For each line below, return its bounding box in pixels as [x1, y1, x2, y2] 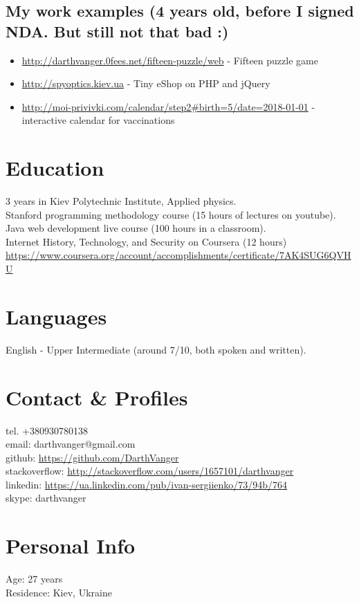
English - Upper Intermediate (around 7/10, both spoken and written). [6, 342, 306, 356]
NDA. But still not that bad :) [6, 20, 229, 42]
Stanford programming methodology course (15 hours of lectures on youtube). [6, 207, 336, 221]
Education [6, 154, 104, 182]
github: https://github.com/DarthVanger [6, 450, 179, 464]
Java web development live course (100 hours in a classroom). [6, 221, 266, 235]
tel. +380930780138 [6, 423, 88, 437]
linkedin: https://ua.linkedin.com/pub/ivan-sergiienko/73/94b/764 [6, 477, 288, 491]
